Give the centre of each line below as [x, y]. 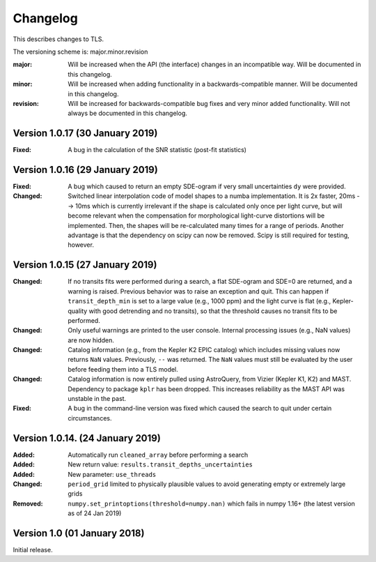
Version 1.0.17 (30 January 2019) [85, 134]
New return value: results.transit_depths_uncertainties [160, 464]
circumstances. [90, 418]
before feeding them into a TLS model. [123, 369]
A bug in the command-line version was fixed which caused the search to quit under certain [200, 409]
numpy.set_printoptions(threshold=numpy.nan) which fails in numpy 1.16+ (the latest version [211, 503]
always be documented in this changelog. [128, 113]
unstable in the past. [97, 399]
